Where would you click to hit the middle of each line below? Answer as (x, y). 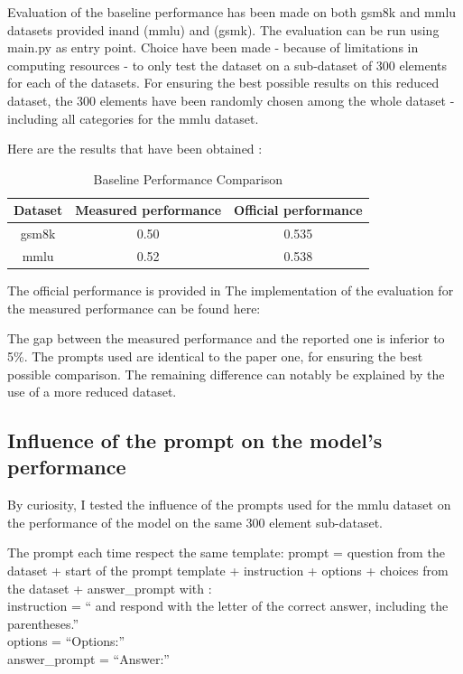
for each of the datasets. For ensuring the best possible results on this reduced (223, 83)
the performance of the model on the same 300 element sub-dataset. (195, 522)
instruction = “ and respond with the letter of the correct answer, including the (228, 606)
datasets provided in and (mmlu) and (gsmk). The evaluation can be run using (223, 29)
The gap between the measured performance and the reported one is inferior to (226, 338)
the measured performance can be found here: (134, 308)
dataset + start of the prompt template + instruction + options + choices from (228, 571)
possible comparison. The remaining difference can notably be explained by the (226, 374)
